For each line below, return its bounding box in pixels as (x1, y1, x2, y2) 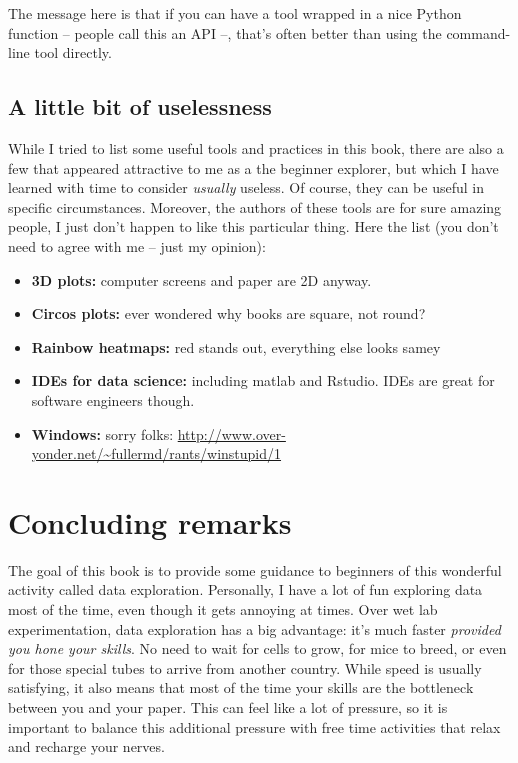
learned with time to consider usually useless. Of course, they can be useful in (8, 177, 484, 198)
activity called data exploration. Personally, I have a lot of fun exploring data (8, 579, 483, 600)
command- (446, 22, 511, 43)
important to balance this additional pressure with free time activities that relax (8, 716, 501, 737)
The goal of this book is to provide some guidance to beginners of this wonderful (8, 559, 502, 580)
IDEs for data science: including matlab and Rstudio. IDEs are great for (31, 370, 495, 391)
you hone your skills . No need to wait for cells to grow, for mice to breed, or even (8, 638, 507, 659)
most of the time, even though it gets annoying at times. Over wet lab (8, 599, 438, 620)
